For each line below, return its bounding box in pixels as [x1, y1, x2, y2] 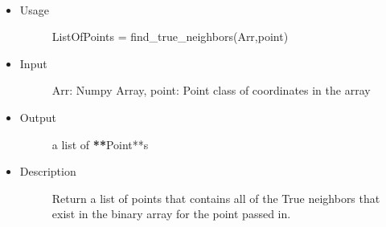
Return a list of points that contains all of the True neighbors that [51, 189, 380, 206]
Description [19, 163, 76, 180]
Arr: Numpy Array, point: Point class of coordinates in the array [51, 82, 371, 99]
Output [19, 108, 56, 125]
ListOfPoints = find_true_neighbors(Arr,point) [51, 28, 289, 45]
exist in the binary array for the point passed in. [51, 205, 291, 222]
